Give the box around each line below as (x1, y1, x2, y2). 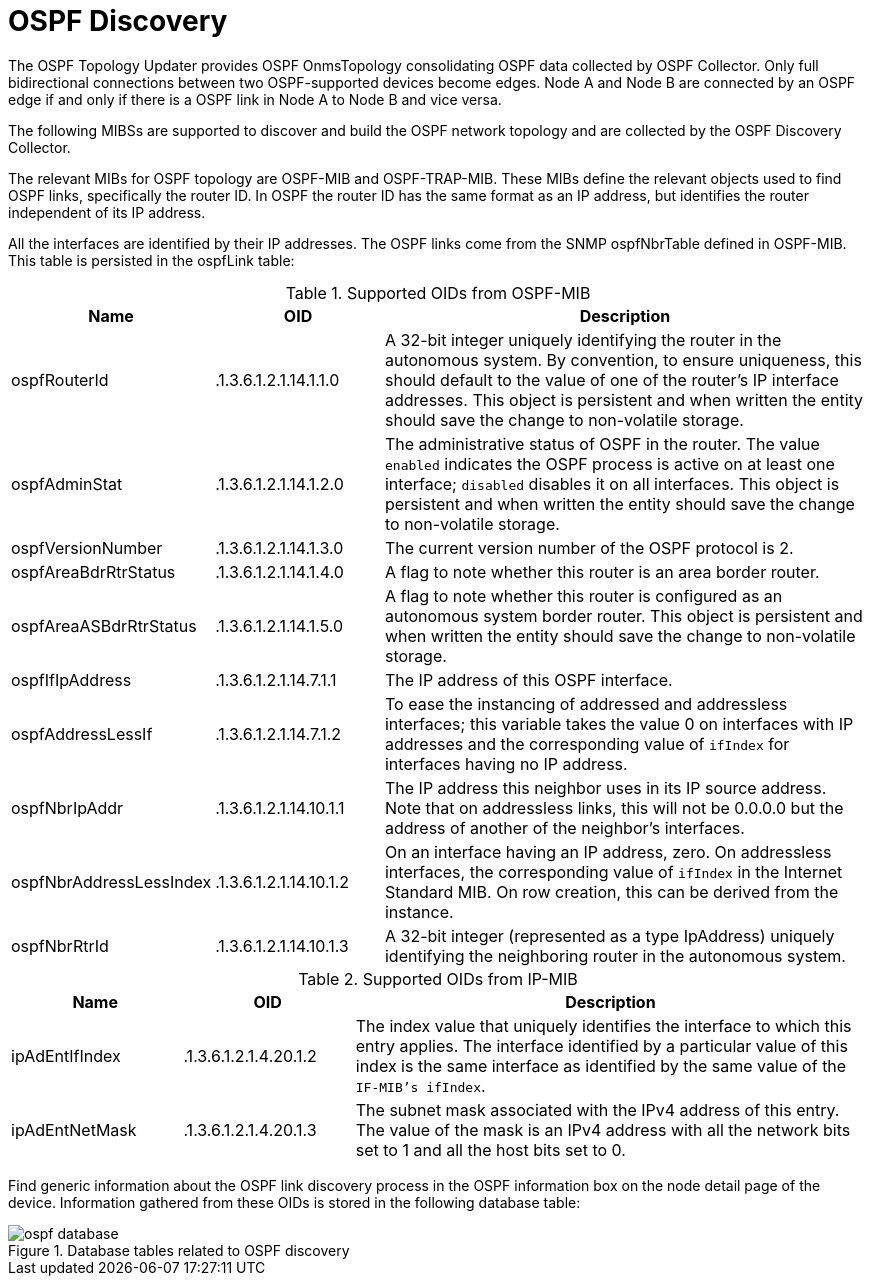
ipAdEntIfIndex (11, 1045, 121, 1066)
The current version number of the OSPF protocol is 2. (384, 537, 794, 558)
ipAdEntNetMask (11, 1119, 137, 1140)
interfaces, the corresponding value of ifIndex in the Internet (384, 861, 843, 882)
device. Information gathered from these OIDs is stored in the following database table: (8, 1193, 581, 1211)
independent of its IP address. (8, 203, 206, 221)
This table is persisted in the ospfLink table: (8, 251, 295, 269)
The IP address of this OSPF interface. (384, 669, 673, 690)
